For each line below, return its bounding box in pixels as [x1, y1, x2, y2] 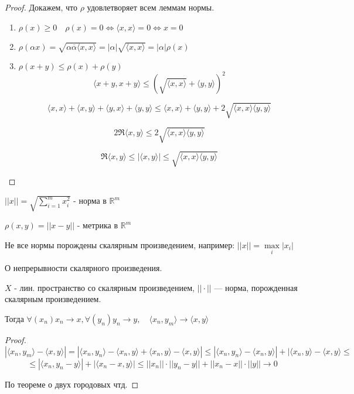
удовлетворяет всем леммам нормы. [87, 1, 215, 13]
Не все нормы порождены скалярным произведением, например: [5, 238, 235, 251]
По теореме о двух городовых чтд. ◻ [5, 378, 139, 390]
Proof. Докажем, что [5, 1, 77, 13]
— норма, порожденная [214, 281, 298, 293]
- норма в [73, 194, 107, 207]
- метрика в [77, 219, 118, 231]
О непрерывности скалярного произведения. [5, 262, 162, 274]
